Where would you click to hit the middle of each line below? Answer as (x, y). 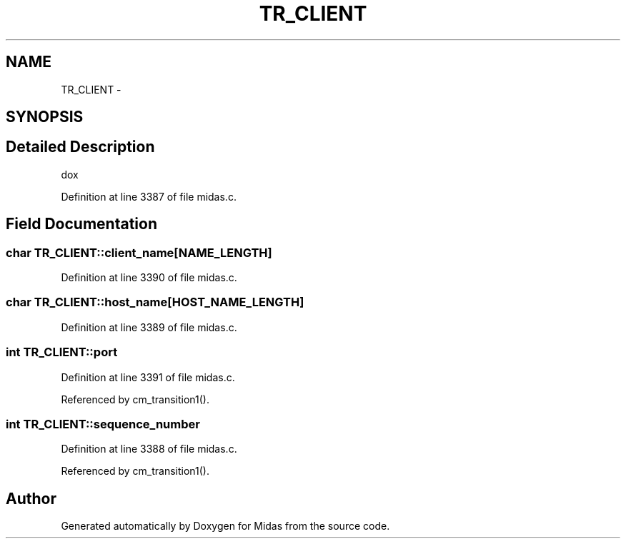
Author (31, 498)
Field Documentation (81, 224)
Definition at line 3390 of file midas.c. (149, 278)
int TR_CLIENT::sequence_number (103, 424)
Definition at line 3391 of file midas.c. (148, 377)
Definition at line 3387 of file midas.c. (149, 196)
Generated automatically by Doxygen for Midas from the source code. (225, 526)
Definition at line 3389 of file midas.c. (149, 327)
